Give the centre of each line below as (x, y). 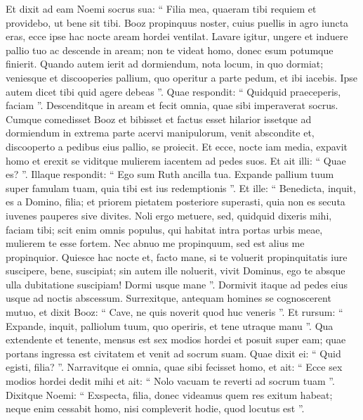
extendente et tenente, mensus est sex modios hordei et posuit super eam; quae (176, 339)
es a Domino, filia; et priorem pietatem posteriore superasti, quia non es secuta (176, 202)
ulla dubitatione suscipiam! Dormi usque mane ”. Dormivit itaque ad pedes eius (177, 284)
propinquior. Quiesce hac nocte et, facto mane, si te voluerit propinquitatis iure (177, 256)
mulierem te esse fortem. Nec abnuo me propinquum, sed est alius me (155, 243)
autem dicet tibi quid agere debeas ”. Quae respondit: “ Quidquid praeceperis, (173, 91)
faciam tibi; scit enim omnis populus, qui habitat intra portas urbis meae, (164, 229)
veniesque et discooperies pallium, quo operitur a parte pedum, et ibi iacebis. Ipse (182, 77)
